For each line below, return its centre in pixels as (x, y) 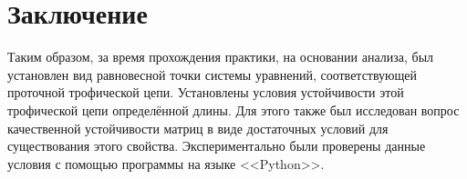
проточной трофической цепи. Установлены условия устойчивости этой (206, 92)
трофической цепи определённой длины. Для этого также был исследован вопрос (233, 109)
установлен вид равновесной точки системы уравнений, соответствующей (213, 74)
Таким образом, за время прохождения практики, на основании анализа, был (221, 57)
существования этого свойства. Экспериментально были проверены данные (217, 146)
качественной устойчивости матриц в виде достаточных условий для (198, 128)
